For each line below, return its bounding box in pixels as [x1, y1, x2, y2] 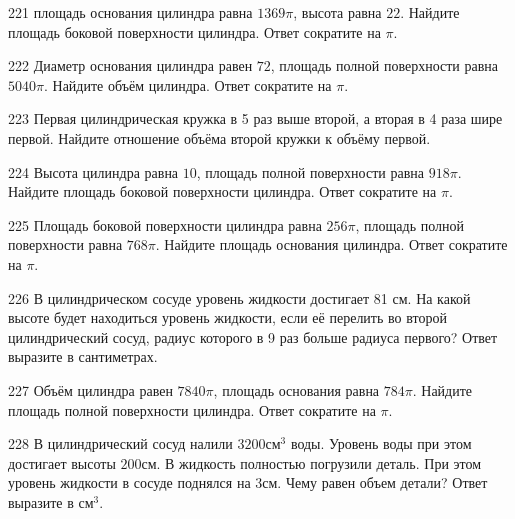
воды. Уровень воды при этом [290, 433, 472, 454]
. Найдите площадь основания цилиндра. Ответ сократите [155, 234, 508, 255]
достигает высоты [8, 452, 116, 473]
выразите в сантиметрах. [8, 346, 158, 367]
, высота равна [293, 2, 382, 22]
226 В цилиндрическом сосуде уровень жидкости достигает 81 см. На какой [8, 287, 471, 308]
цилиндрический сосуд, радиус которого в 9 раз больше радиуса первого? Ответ [8, 326, 498, 347]
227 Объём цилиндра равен [8, 379, 173, 400]
